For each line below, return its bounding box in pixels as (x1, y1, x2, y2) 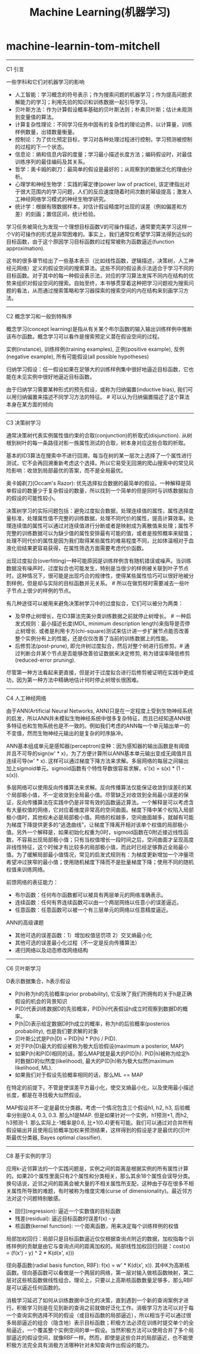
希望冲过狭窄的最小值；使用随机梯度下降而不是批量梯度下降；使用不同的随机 (6, 858, 194, 865)
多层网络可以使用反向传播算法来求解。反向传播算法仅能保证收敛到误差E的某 (6, 784, 192, 791)
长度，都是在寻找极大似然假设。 (6, 1091, 85, 1098)
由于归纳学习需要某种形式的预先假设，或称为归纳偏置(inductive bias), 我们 (6, 386, 188, 393)
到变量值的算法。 (14, 113, 57, 120)
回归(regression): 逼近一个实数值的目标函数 (14, 1207, 121, 1214)
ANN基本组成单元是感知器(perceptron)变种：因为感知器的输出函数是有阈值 (6, 742, 189, 750)
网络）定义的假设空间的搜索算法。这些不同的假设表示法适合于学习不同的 (16, 264, 194, 272)
